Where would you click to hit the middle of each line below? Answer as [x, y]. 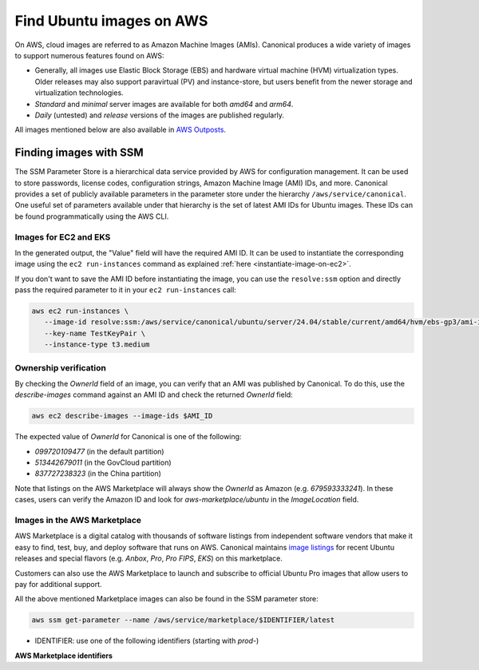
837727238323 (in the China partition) [98, 474]
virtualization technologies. [79, 93]
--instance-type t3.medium [97, 345]
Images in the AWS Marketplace [78, 521]
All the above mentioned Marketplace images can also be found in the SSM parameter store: [166, 599]
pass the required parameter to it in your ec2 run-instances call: [126, 290]
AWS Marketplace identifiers [64, 656]
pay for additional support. [59, 584]
